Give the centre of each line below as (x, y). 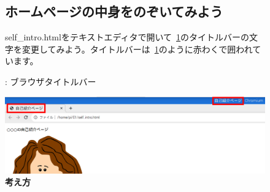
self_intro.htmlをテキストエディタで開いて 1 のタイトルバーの (127, 37)
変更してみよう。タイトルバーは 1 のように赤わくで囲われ (137, 49)
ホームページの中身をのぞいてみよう (114, 11)
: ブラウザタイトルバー (51, 81)
